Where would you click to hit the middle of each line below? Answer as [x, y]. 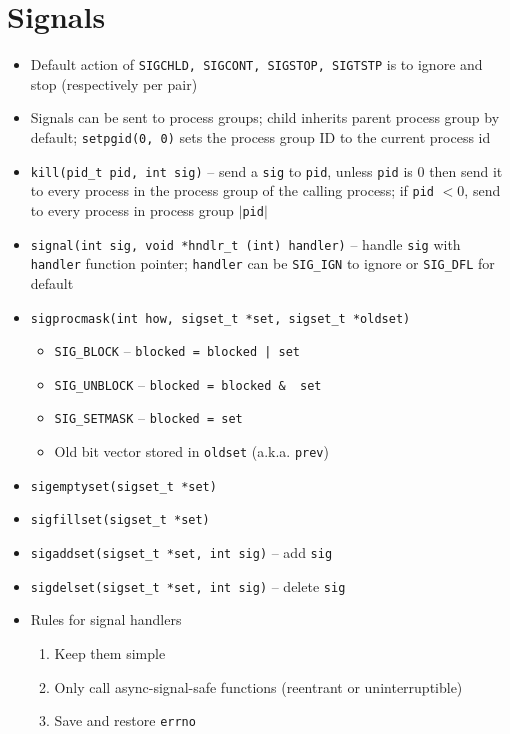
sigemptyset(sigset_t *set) [123, 486]
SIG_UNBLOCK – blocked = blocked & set [188, 383]
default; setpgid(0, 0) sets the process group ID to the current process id [260, 136]
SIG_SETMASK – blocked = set [148, 417]
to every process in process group [132, 209]
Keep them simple [110, 653]
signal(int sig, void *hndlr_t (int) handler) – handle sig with [245, 243]
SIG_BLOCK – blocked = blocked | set [177, 350]
